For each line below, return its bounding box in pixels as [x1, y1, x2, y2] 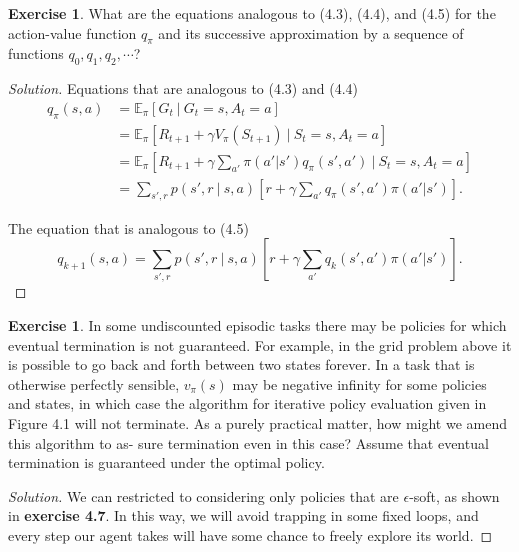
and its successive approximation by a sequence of [158, 22, 464, 43]
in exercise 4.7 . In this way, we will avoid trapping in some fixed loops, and [8, 505, 479, 526]
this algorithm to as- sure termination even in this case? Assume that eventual [8, 432, 489, 453]
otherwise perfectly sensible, [8, 373, 180, 394]
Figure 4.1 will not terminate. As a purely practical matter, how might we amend [8, 412, 507, 433]
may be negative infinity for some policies [232, 373, 487, 394]
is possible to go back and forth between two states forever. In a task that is [8, 354, 475, 375]
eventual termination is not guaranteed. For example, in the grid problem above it [8, 334, 512, 355]
